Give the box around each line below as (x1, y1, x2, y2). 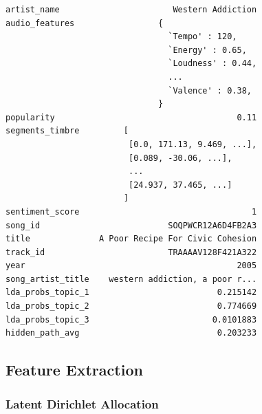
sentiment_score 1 (6, 206, 257, 217)
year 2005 (6, 261, 257, 271)
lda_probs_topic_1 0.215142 (6, 287, 257, 298)
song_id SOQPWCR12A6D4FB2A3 (6, 220, 257, 230)
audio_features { (6, 18, 164, 28)
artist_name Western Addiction (6, 5, 257, 14)
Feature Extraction (6, 359, 143, 380)
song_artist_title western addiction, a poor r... (6, 274, 257, 284)
